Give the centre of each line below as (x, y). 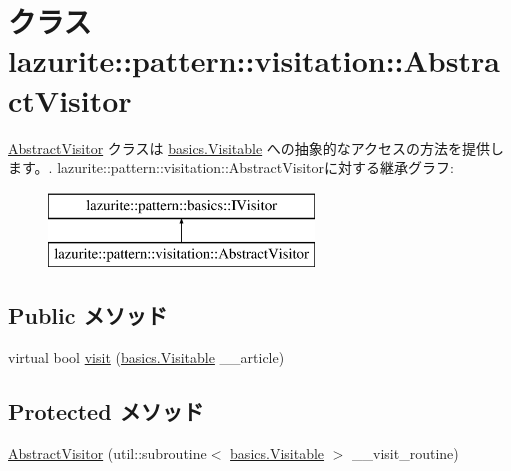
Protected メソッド (106, 411)
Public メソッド (88, 315)
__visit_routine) (405, 452)
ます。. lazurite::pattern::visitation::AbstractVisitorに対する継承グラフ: (231, 167)
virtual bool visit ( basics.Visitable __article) (146, 357)
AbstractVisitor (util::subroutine (107, 452)
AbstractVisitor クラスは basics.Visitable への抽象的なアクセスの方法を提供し (256, 147)
